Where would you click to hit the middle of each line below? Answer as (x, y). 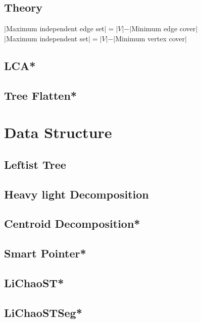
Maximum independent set (47, 38)
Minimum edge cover (164, 28)
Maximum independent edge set (55, 28)
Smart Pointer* (45, 253)
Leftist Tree (35, 164)
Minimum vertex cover (150, 38)
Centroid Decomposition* (72, 223)
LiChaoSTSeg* (43, 312)
